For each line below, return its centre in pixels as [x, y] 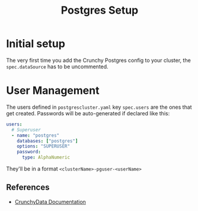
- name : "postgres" [36, 135]
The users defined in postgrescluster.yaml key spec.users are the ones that [99, 107]
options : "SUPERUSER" [43, 146]
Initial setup [36, 44]
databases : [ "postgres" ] [47, 141]
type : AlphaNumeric [46, 158]
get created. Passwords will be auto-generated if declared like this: [88, 113]
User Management [53, 91]
